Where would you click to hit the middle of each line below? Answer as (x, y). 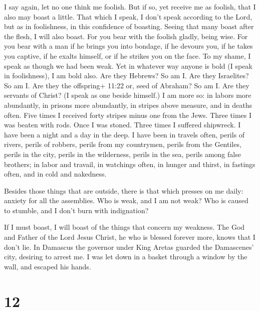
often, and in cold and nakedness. (55, 174)
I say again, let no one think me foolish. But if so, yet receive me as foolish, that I (130, 7)
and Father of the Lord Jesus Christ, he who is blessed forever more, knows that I (130, 237)
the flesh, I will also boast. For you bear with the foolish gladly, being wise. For (126, 36)
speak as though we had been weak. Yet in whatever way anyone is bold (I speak (128, 65)
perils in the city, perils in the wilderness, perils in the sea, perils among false (122, 154)
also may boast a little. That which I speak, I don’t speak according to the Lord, (128, 16)
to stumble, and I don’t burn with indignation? (76, 210)
